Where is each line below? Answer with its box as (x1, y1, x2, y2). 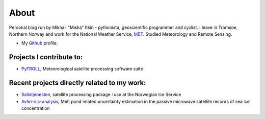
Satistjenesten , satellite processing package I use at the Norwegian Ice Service (21, 92, 182, 97)
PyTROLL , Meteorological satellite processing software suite (21, 66, 143, 72)
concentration (21, 105, 50, 111)
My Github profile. (21, 40, 58, 46)
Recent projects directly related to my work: (9, 79, 146, 87)
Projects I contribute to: (9, 53, 83, 61)
